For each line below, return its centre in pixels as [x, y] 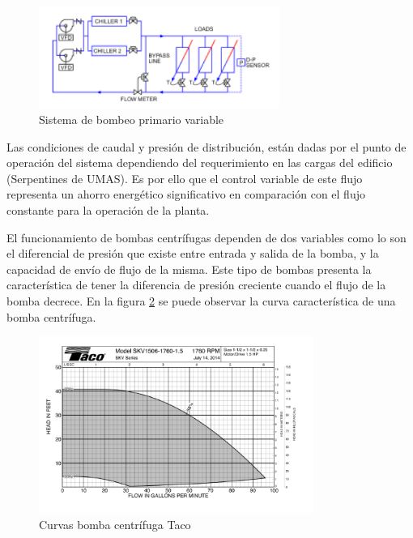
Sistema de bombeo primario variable [132, 120]
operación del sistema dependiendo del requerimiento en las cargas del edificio [200, 162]
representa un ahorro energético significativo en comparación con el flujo [186, 194]
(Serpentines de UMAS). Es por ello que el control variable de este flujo [185, 178]
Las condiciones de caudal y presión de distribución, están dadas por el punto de [206, 146]
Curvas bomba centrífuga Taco [115, 525]
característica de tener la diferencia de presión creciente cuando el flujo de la [196, 285]
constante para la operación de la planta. [108, 210]
